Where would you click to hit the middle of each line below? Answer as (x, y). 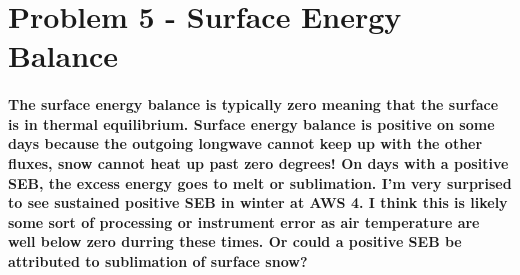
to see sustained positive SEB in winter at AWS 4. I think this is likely (258, 202)
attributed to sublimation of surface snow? (158, 260)
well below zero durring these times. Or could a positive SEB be (235, 241)
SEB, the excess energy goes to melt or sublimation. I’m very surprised (260, 182)
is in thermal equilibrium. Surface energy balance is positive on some (251, 123)
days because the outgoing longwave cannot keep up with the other (245, 143)
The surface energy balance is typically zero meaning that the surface (253, 104)
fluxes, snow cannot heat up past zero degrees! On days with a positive (258, 162)
